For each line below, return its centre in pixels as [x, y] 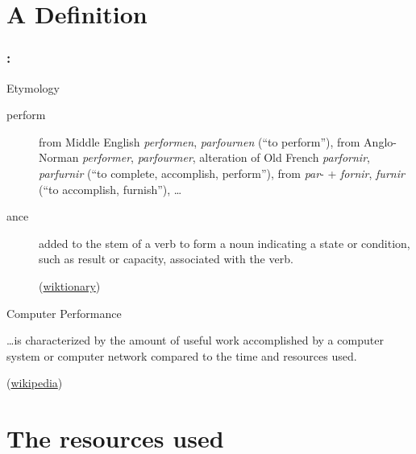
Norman [59, 157]
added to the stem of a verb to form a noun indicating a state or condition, [225, 243]
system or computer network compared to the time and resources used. [182, 355]
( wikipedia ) [35, 383]
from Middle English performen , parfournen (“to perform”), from [200, 141]
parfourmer [165, 157]
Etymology [33, 87]
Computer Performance [64, 313]
